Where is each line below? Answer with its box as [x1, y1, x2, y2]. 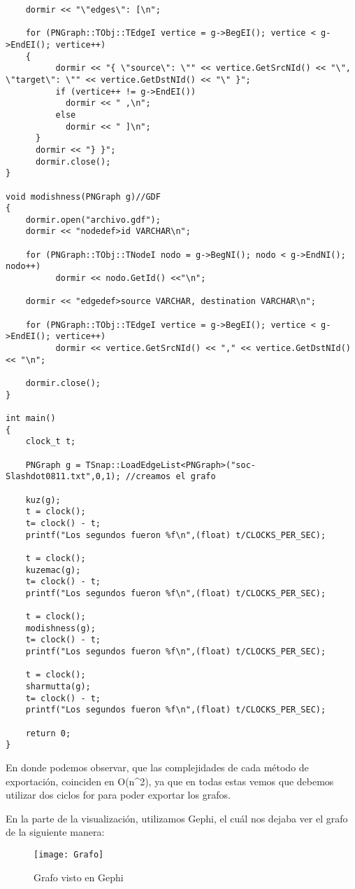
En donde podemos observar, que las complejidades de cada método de [6, 760, 309, 774]
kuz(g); [25, 495, 61, 505]
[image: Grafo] [34, 849, 104, 860]
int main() [6, 413, 56, 423]
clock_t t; [25, 436, 76, 447]
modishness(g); [25, 623, 96, 633]
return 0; [25, 728, 71, 738]
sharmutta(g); [25, 682, 91, 692]
